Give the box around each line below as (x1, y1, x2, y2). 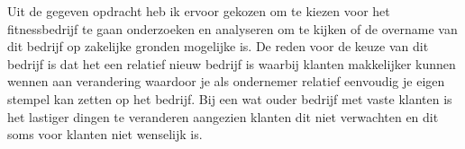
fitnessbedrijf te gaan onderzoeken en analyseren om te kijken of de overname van (7, 19, 458, 38)
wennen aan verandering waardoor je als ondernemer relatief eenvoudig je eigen (7, 72, 445, 91)
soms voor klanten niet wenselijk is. (7, 125, 203, 144)
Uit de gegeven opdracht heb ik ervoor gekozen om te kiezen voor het (7, 2, 390, 20)
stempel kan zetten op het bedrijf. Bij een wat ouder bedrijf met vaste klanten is (7, 89, 452, 108)
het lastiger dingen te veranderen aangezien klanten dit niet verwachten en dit (7, 107, 439, 126)
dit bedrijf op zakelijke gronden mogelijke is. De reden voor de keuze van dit (7, 37, 429, 56)
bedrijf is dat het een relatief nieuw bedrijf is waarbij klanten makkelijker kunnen (7, 54, 456, 73)
